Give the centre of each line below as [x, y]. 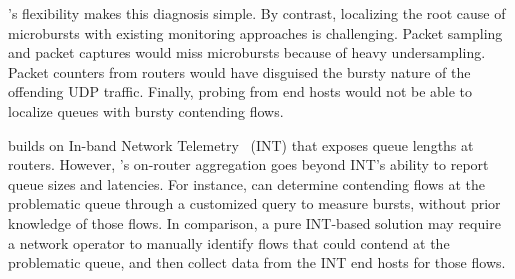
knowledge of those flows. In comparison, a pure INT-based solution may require [254, 222]
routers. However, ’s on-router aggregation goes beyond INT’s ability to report [248, 164]
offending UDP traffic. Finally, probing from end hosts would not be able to [240, 91]
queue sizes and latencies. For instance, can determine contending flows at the [247, 183]
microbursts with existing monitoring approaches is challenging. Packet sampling [255, 32]
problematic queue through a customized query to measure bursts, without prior [254, 203]
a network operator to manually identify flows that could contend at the [229, 242]
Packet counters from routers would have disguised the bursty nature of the [239, 71]
